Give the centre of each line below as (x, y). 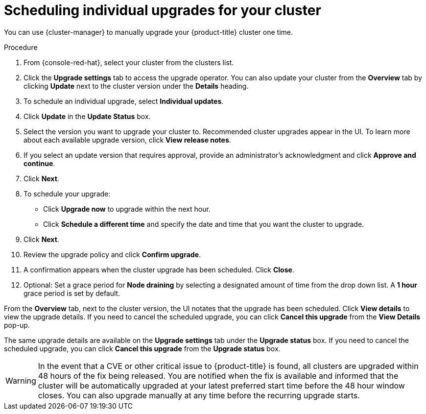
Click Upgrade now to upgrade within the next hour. (127, 209)
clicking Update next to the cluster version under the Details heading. (136, 86)
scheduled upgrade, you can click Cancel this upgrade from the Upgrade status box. (142, 348)
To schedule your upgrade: (67, 194)
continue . (39, 163)
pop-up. (17, 325)
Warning (21, 380)
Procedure (21, 47)
